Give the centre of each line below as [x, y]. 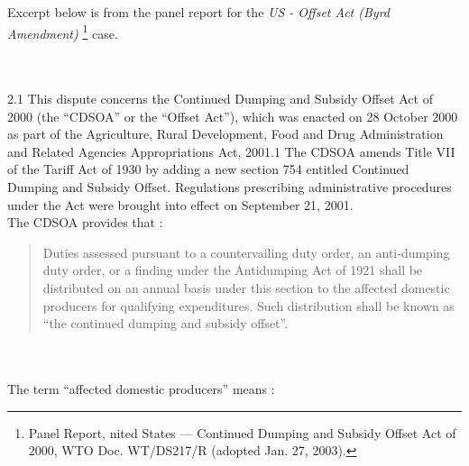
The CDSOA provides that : [85, 222]
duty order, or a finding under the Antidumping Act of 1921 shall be [233, 270]
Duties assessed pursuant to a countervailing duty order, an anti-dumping [246, 252]
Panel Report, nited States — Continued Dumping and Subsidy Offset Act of [242, 432]
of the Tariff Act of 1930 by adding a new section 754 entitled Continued [208, 169]
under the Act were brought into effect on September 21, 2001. [180, 204]
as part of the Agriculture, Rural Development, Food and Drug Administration [225, 134]
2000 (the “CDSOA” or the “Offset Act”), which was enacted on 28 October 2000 [233, 116]
